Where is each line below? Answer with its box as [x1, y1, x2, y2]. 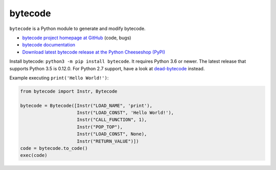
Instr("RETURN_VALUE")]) [77, 138, 139, 144]
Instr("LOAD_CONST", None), [77, 131, 147, 137]
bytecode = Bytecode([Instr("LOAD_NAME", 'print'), [20, 102, 153, 108]
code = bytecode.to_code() [20, 146, 88, 151]
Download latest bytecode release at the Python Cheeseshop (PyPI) [22, 49, 166, 55]
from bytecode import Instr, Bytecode [20, 88, 118, 94]
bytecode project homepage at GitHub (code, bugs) [22, 35, 131, 41]
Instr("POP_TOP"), [77, 124, 123, 130]
